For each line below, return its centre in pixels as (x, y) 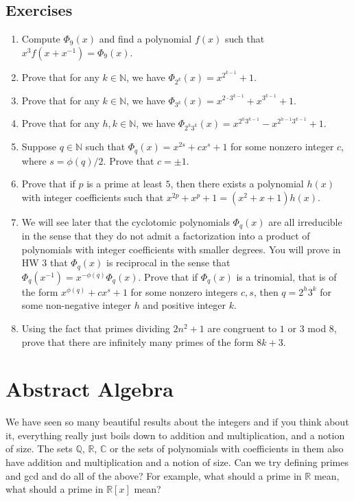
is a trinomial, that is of (286, 276)
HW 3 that (45, 263)
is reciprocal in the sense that (168, 263)
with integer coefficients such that (93, 197)
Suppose (39, 147)
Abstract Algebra (90, 389)
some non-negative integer (76, 305)
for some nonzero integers (184, 291)
